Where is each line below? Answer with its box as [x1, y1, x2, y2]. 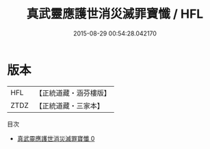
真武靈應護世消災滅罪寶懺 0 [16, 134, 95, 142]
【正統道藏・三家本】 [35, 100, 105, 110]
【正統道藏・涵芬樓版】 [35, 88, 111, 98]
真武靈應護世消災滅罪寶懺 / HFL [26, 6, 204, 22]
